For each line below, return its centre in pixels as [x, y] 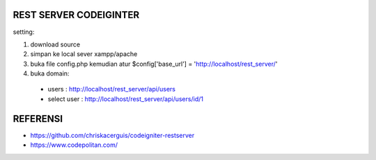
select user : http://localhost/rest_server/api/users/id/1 [125, 99]
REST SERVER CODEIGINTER [76, 15]
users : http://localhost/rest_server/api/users [111, 89]
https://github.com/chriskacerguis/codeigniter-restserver [112, 135]
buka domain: [50, 73]
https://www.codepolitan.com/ [74, 145]
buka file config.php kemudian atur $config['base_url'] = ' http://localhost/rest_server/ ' [154, 64]
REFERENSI [38, 119]
